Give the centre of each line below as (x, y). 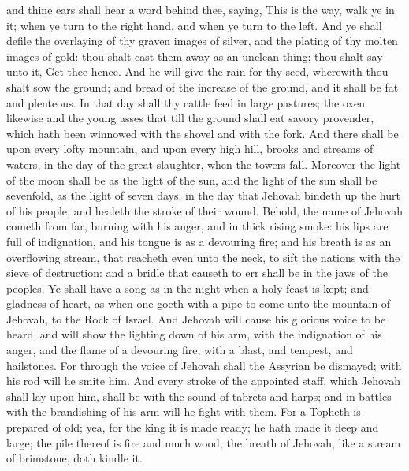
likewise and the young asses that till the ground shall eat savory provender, (190, 118)
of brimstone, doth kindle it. (74, 458)
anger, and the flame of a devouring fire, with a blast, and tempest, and (180, 350)
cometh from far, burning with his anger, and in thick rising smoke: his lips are (197, 226)
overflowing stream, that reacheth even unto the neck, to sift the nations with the (203, 257)
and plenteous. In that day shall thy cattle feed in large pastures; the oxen (186, 102)
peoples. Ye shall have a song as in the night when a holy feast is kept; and (188, 288)
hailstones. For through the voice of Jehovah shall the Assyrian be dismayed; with (204, 365)
